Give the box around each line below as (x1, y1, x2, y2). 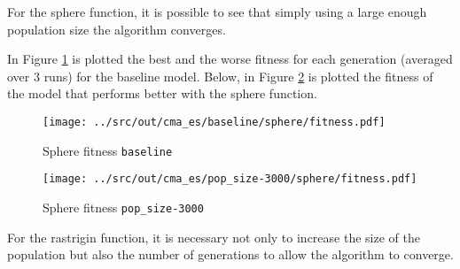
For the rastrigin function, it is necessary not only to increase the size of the (7, 227, 420, 246)
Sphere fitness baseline (43, 141, 173, 159)
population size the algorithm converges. (7, 19, 226, 38)
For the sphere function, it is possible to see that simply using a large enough (7, 3, 427, 20)
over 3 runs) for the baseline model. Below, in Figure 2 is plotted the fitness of (7, 66, 433, 85)
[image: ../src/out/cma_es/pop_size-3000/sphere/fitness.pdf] (43, 173, 417, 186)
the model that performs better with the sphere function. (7, 84, 317, 103)
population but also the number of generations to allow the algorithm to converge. (7, 245, 454, 264)
